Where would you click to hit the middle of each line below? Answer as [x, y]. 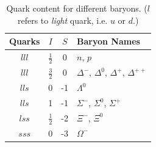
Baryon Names [108, 41]
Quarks [25, 41]
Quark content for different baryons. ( [77, 8]
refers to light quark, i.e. [62, 20]
